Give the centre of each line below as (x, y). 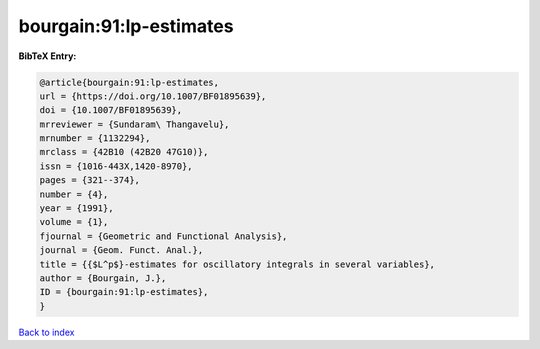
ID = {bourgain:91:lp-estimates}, (124, 292)
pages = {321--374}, (89, 180)
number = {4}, (74, 194)
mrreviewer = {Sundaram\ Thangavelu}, (134, 124)
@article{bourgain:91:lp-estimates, (129, 82)
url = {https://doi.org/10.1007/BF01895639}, (153, 96)
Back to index (46, 332)
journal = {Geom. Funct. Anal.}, (121, 250)
